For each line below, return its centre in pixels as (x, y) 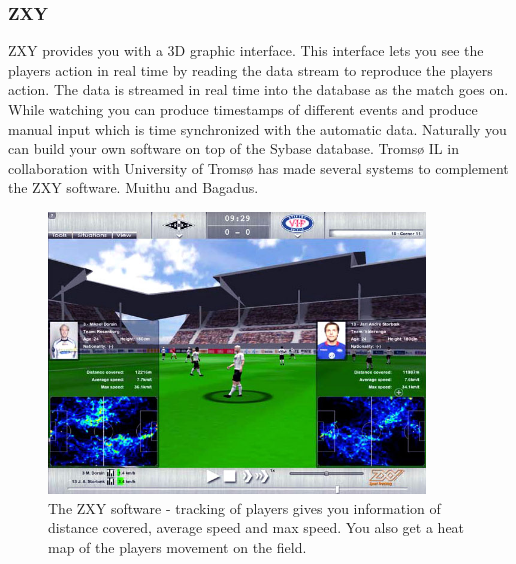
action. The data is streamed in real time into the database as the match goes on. (258, 89)
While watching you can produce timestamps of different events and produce (243, 109)
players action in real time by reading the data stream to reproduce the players (250, 69)
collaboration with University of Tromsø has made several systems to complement (258, 167)
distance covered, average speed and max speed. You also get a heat (256, 527)
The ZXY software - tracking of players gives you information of (244, 507)
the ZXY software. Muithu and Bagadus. (133, 187)
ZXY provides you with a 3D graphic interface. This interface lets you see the (246, 50)
